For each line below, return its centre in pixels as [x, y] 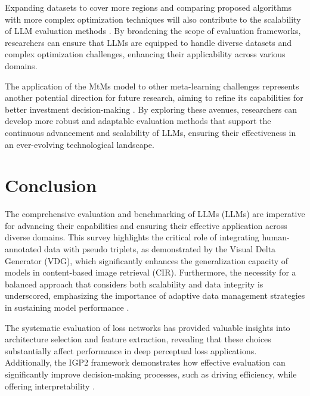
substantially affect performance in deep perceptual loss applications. [131, 350]
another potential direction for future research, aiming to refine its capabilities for [154, 98]
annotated [23, 249]
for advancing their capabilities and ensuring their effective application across [146, 225]
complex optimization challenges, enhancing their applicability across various [145, 54]
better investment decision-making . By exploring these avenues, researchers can [151, 109]
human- [276, 237]
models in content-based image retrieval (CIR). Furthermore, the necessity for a [151, 272]
